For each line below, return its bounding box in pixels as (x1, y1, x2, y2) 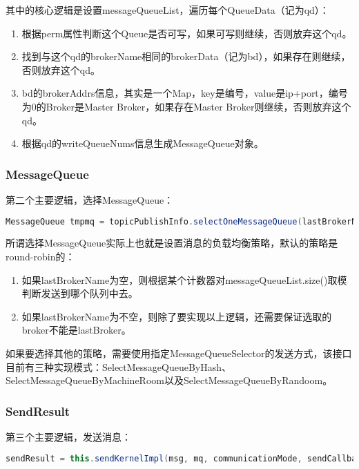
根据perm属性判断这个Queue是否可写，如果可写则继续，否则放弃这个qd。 (21, 26, 352, 40)
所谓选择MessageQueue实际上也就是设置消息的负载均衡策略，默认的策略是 (6, 236, 338, 250)
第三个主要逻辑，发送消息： (6, 430, 131, 443)
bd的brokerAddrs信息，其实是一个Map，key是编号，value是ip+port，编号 (21, 86, 348, 100)
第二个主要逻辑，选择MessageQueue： (6, 192, 174, 207)
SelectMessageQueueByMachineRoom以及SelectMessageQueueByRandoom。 (6, 373, 333, 387)
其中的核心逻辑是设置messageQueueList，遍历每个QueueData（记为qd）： (6, 3, 329, 17)
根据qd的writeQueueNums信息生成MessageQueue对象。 (21, 136, 264, 151)
